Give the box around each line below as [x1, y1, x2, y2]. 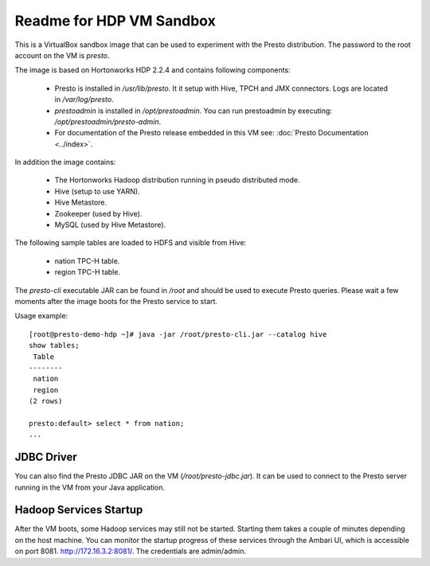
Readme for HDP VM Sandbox [14, 12, 217, 29]
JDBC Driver [14, 451, 77, 464]
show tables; [29, 341, 80, 350]
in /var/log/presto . [54, 95, 115, 104]
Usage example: [14, 311, 68, 321]
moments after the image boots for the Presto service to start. [14, 296, 218, 306]
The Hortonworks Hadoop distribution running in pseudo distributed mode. [54, 175, 300, 185]
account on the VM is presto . [14, 50, 110, 60]
